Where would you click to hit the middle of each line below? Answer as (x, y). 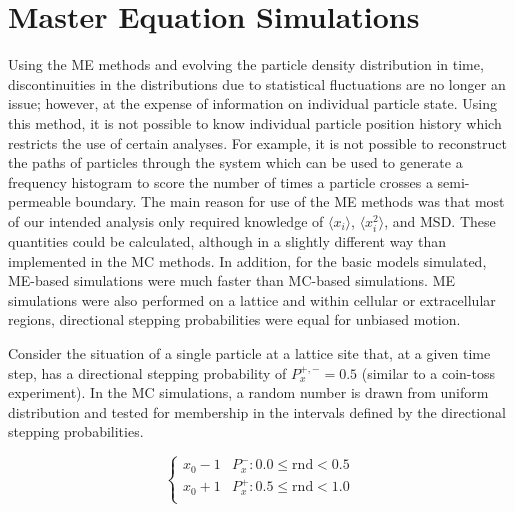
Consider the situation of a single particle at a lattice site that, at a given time (249, 353)
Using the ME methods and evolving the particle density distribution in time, (246, 64)
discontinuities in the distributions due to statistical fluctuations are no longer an (257, 83)
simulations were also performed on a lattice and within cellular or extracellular (252, 299)
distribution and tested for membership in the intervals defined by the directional (257, 411)
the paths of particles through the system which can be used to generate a (235, 162)
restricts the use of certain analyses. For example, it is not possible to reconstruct (257, 142)
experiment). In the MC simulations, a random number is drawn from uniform (248, 392)
